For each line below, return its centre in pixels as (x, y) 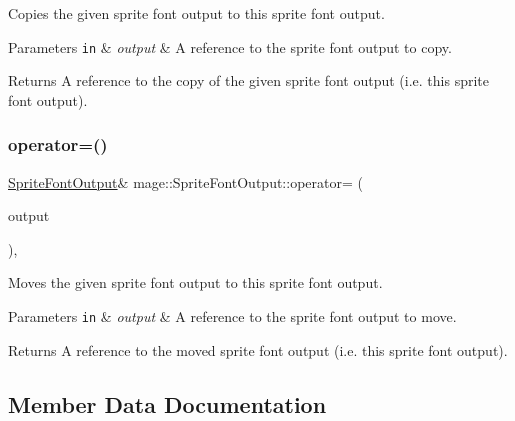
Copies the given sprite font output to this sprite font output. (196, 13)
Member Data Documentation (167, 403)
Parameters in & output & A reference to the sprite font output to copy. (230, 46)
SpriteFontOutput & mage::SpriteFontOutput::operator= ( (185, 181)
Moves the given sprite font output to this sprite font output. (195, 282)
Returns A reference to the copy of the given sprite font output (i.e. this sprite (248, 80)
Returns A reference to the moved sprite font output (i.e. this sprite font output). (258, 349)
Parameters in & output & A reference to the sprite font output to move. (232, 316)
